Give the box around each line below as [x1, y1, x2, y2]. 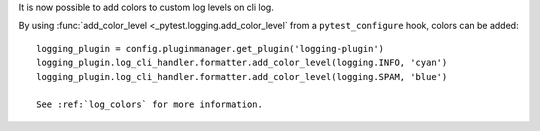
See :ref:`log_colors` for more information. [36, 99, 264, 110]
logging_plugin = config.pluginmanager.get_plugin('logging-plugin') [36, 43, 385, 54]
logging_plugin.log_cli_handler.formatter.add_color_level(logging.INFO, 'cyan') [36, 57, 448, 69]
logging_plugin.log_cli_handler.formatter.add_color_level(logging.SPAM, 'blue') [36, 71, 448, 82]
